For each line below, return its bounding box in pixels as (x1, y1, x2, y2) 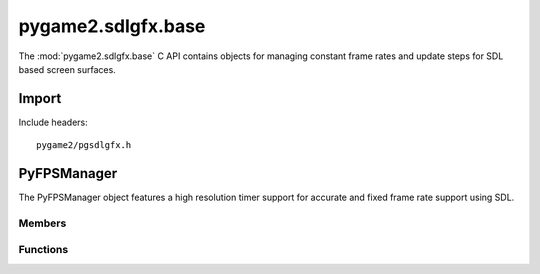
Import (18, 90, 62, 107)
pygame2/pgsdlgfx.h (36, 140, 132, 151)
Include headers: (18, 116, 89, 128)
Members (18, 216, 67, 230)
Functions (18, 243, 69, 257)
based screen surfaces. (18, 63, 117, 75)
